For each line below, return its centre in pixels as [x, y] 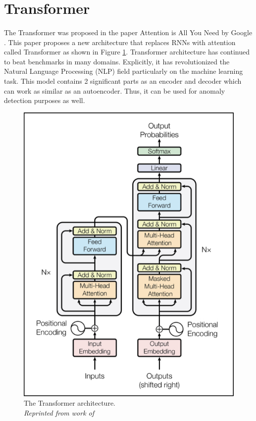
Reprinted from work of [59, 412]
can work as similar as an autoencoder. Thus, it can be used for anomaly [115, 90]
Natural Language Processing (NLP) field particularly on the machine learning [124, 71]
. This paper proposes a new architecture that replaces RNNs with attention [120, 42]
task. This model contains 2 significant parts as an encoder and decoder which [123, 80]
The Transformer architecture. [70, 403]
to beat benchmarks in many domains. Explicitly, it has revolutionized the [117, 61]
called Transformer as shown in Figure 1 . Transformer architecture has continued [127, 52]
